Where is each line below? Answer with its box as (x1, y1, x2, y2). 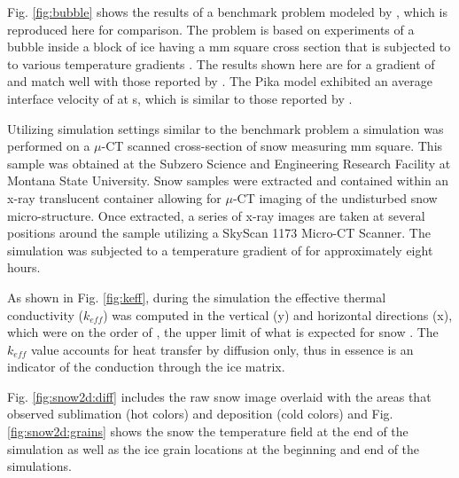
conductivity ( (7, 305, 83, 324)
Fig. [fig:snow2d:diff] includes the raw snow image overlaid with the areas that (7, 387, 432, 405)
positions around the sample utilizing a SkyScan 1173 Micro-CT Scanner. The (7, 223, 431, 242)
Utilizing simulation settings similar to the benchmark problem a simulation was (7, 119, 444, 137)
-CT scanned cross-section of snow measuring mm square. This (101, 137, 443, 155)
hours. (7, 258, 41, 277)
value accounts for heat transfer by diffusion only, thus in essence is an (30, 340, 414, 358)
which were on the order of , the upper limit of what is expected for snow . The (7, 323, 439, 341)
